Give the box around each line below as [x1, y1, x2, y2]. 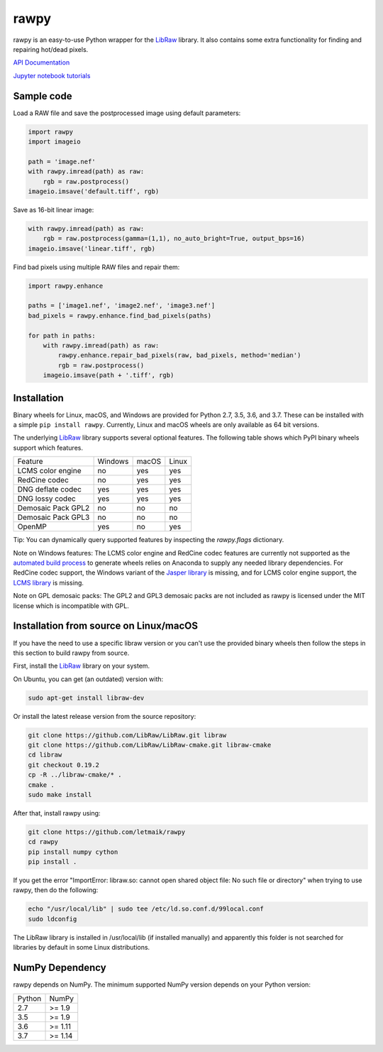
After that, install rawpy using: [13, 808, 101, 817]
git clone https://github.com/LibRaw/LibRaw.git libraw [28, 731, 227, 739]
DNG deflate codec [17, 484, 82, 494]
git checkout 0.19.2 [28, 761, 99, 769]
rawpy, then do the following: [13, 886, 99, 894]
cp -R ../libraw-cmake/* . [28, 771, 122, 779]
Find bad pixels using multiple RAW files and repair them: [13, 263, 180, 271]
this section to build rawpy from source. [13, 649, 130, 657]
